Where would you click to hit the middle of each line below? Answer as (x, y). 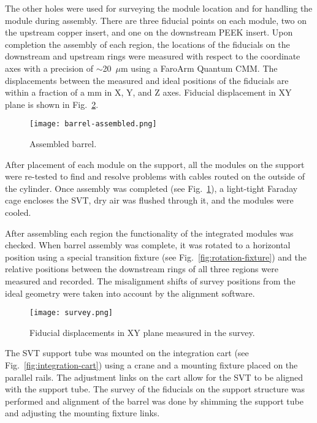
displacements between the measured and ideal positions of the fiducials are (147, 80)
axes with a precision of (49, 68)
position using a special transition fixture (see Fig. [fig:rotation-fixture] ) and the (156, 257)
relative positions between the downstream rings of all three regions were (142, 269)
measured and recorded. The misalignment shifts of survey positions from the (150, 280)
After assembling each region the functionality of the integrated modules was (149, 233)
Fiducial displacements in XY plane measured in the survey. (142, 332)
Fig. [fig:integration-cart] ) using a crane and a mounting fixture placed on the (151, 364)
